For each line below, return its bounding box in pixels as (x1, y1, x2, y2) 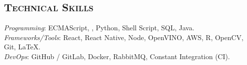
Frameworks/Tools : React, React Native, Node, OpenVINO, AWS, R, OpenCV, (4, 32, 244, 42)
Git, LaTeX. (4, 42, 41, 52)
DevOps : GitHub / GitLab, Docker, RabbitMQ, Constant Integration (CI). (4, 51, 230, 61)
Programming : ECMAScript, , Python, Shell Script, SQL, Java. (4, 22, 194, 33)
